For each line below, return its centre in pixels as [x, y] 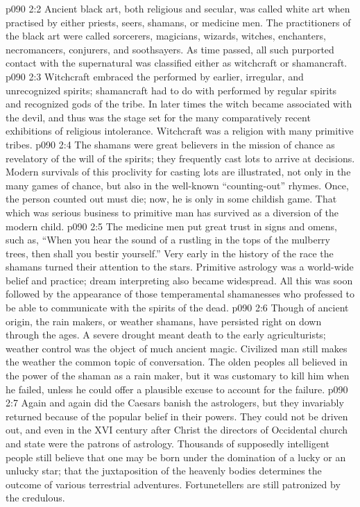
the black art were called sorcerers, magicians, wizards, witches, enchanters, [166, 36]
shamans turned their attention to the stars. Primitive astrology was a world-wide [180, 267]
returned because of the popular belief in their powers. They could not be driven [177, 416]
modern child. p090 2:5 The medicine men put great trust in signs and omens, [171, 226]
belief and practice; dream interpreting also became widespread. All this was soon [179, 280]
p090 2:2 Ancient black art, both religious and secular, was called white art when [178, 8]
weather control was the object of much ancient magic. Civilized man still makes [177, 348]
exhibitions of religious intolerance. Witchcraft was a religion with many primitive [180, 131]
